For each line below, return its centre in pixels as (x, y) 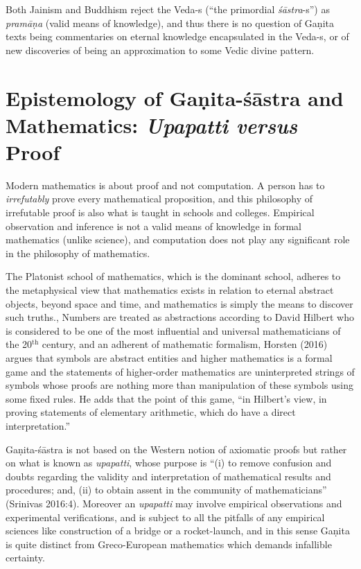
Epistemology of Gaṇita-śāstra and (175, 97)
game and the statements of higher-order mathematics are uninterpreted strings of (180, 371)
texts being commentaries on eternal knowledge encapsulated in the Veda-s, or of (177, 36)
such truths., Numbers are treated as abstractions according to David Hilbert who (180, 317)
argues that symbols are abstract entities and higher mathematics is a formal (169, 358)
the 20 (19, 344)
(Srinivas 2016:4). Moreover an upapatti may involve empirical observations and (174, 503)
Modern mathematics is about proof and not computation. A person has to (165, 185)
